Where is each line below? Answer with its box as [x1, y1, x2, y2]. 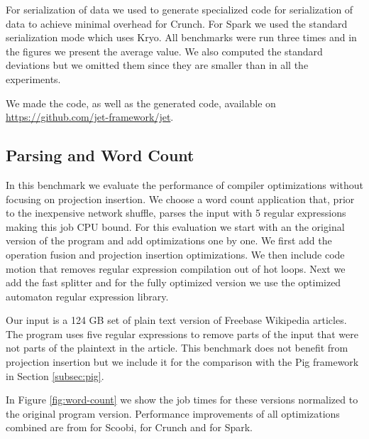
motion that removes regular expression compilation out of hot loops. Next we [6, 261, 346, 276]
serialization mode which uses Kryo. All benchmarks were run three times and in [6, 30, 357, 45]
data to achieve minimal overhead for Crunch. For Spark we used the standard [6, 16, 348, 31]
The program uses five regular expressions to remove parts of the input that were [6, 326, 358, 341]
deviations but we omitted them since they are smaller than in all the [6, 58, 309, 72]
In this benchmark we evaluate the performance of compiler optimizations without [6, 177, 363, 192]
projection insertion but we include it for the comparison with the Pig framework [6, 354, 359, 369]
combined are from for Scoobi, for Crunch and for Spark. [6, 420, 253, 435]
